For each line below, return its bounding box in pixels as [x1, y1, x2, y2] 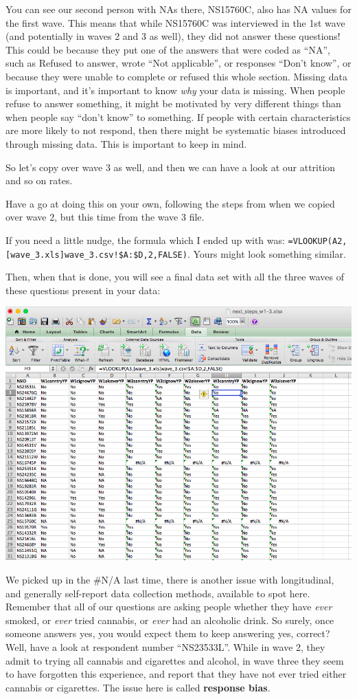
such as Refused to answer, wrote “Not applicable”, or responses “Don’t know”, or [5, 56, 352, 70]
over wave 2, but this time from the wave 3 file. [5, 210, 205, 224]
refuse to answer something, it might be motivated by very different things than [5, 96, 341, 111]
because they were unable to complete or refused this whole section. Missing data [5, 69, 347, 83]
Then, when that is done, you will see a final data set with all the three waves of [5, 269, 345, 284]
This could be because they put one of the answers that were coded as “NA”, [5, 42, 330, 56]
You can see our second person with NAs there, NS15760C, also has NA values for [5, 2, 352, 16]
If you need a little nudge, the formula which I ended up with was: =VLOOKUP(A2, [5, 232, 347, 247]
